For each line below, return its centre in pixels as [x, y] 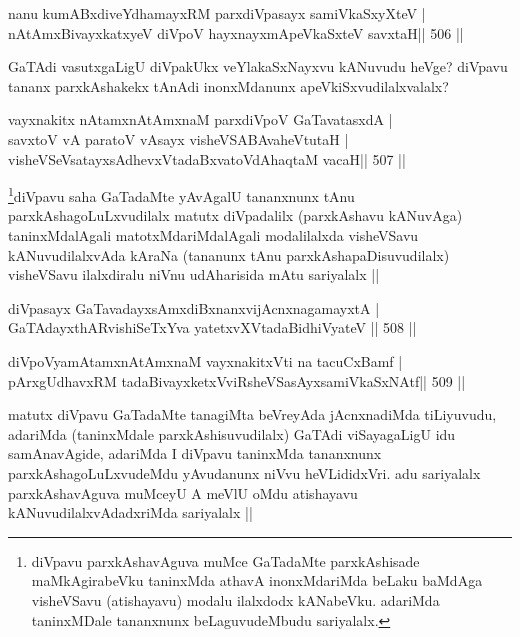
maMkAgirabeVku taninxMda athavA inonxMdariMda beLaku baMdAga [257, 580]
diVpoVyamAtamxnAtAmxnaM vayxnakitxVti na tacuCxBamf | [205, 360]
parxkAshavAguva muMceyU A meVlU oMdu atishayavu [183, 492]
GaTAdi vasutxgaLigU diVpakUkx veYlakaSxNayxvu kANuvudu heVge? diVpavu [258, 66]
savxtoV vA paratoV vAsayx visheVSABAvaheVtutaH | [178, 138]
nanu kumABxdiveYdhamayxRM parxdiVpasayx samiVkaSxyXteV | [217, 13]
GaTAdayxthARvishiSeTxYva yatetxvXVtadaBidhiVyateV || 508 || [212, 327]
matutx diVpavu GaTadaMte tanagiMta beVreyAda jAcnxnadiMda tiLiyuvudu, [252, 414]
